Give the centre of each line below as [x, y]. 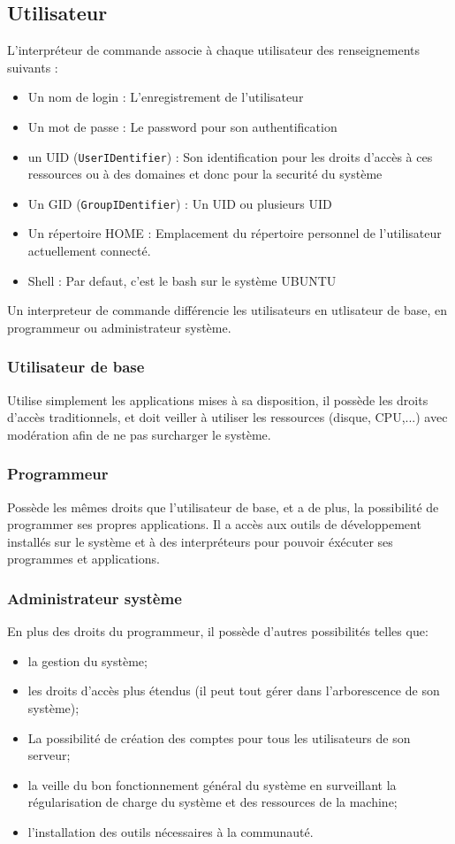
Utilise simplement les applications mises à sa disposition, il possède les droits [218, 399]
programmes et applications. [83, 559]
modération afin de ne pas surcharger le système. [139, 434]
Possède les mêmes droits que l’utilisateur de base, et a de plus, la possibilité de [223, 506]
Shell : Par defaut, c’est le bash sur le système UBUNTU [182, 280]
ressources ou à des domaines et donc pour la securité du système [205, 174]
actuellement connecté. [89, 251]
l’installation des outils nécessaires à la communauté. [171, 832]
